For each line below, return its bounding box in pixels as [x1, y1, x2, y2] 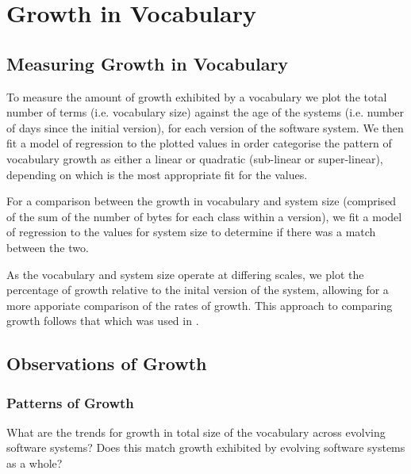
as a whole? [6, 455, 63, 472]
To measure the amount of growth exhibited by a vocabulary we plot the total [6, 88, 387, 105]
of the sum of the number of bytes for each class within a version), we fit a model [6, 208, 402, 224]
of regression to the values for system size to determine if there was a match [6, 224, 376, 240]
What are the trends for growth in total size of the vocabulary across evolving [6, 423, 386, 440]
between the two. [6, 239, 89, 255]
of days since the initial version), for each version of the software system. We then [6, 119, 404, 136]
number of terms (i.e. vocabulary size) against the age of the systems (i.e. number [6, 104, 405, 120]
